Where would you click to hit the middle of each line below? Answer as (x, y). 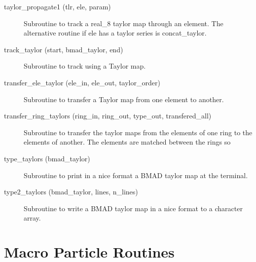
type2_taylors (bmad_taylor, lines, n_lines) (71, 192)
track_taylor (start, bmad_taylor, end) (64, 49)
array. (32, 218)
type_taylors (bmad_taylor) (47, 158)
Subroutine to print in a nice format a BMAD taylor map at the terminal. (136, 175)
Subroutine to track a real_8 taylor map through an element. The (124, 23)
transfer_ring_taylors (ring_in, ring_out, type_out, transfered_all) (108, 116)
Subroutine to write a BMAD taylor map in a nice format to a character (133, 208)
